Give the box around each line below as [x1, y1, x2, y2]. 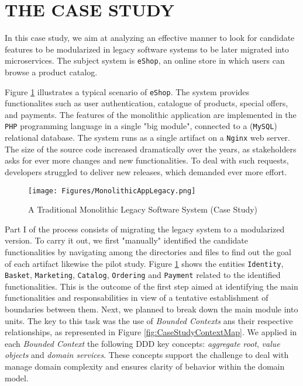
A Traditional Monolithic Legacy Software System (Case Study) [28, 203, 258, 215]
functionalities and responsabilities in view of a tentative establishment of [5, 291, 268, 304]
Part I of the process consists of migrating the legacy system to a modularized [5, 222, 285, 235]
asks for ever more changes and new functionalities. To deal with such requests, [5, 154, 289, 166]
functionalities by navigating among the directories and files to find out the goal [5, 245, 291, 258]
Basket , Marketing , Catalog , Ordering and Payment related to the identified [5, 269, 281, 281]
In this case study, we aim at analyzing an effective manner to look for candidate [5, 32, 295, 44]
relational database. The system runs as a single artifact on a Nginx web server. [5, 131, 290, 144]
